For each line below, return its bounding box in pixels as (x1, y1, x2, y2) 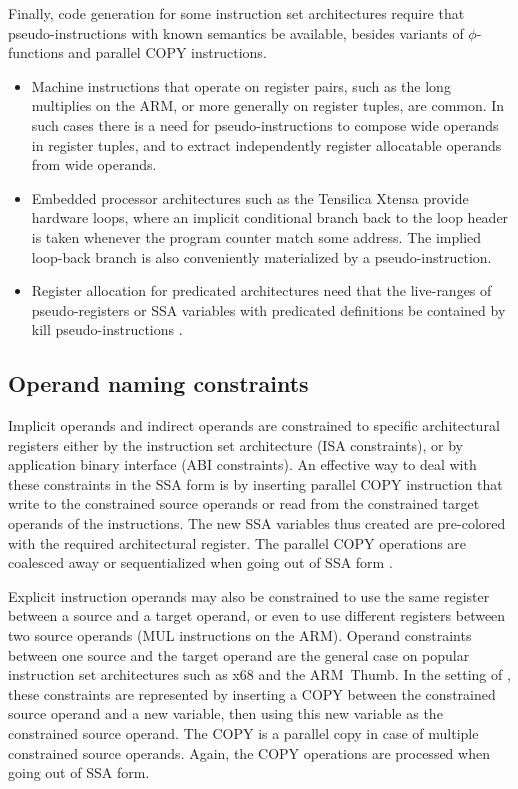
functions (8, 42, 64, 63)
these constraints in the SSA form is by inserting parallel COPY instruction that (8, 473, 503, 494)
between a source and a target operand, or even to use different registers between (8, 605, 506, 626)
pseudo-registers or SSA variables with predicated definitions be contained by (31, 299, 506, 320)
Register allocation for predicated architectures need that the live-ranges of (31, 280, 492, 301)
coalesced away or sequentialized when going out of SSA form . (8, 552, 393, 573)
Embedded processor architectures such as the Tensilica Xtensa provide (31, 187, 469, 208)
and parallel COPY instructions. (68, 42, 267, 63)
